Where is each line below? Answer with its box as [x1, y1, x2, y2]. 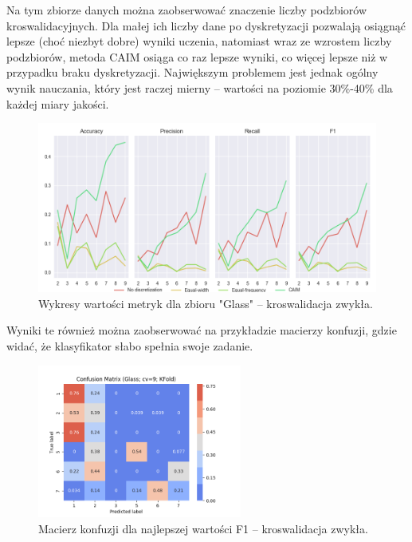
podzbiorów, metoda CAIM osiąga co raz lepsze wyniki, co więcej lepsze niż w [6, 48, 388, 65]
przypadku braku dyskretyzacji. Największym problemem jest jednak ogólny [6, 64, 379, 81]
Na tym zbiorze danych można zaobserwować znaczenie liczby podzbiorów [6, 2, 367, 18]
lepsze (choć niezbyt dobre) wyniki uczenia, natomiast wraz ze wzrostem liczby [6, 33, 392, 49]
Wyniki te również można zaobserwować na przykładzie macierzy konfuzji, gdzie [6, 322, 397, 338]
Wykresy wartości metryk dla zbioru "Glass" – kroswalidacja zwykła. [38, 295, 373, 311]
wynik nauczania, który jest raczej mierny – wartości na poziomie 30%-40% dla [6, 79, 393, 96]
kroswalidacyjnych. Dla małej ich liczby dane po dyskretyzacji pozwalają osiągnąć [6, 17, 406, 34]
